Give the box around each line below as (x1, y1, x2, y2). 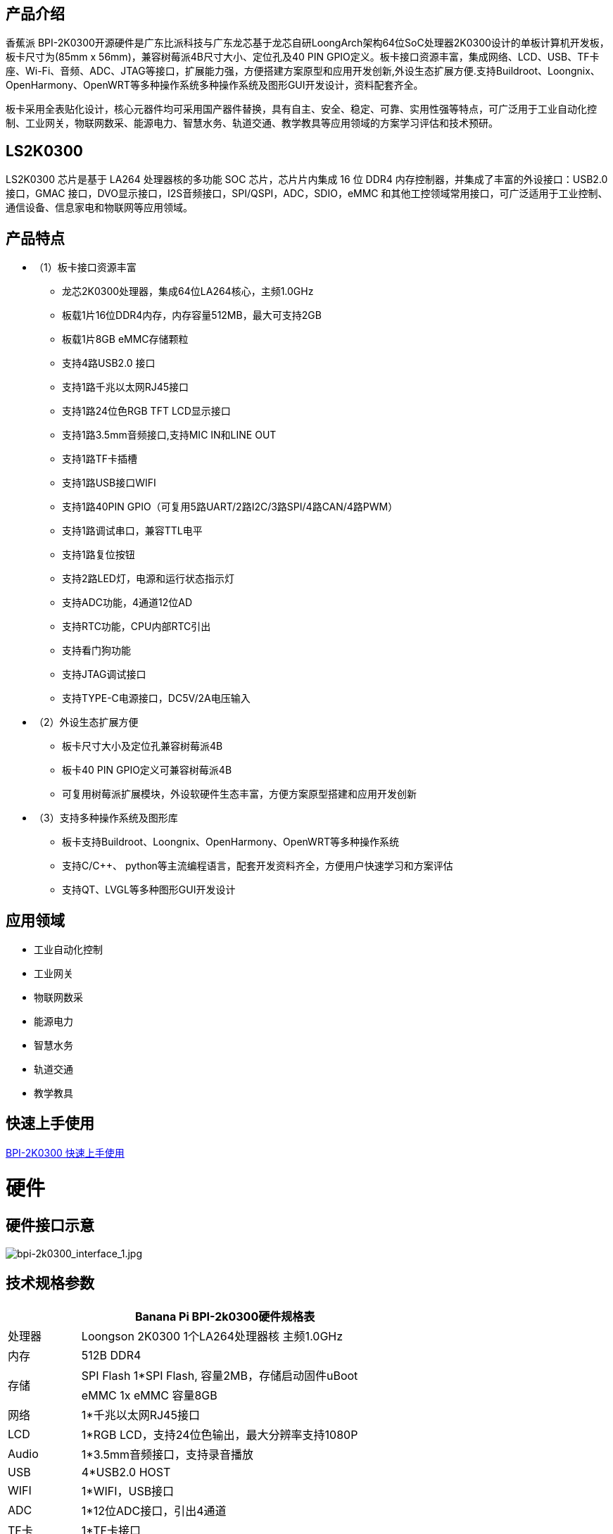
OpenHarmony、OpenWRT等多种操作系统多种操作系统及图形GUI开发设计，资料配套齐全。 (6, 79, 424, 92)
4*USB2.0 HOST (81, 1464, 171, 1479)
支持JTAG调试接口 (62, 668, 146, 681)
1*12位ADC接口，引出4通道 (81, 1503, 227, 1518)
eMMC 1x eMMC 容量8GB (81, 1388, 217, 1402)
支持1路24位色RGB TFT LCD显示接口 (62, 405, 231, 417)
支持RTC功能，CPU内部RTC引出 (62, 620, 211, 633)
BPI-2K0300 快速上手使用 (6, 1146, 125, 1159)
